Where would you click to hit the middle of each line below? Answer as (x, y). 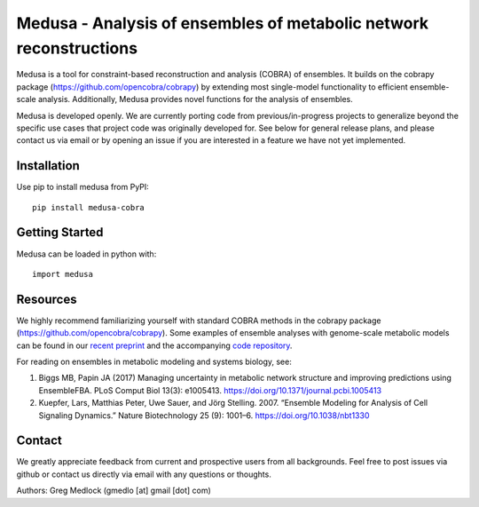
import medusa (63, 274)
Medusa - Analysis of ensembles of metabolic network (223, 23)
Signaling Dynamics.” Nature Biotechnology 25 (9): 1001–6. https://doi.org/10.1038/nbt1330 (204, 415)
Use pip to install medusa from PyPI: (83, 187)
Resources (47, 299)
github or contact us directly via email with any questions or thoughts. (144, 474)
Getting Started (60, 232)
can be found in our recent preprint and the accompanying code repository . (154, 345)
